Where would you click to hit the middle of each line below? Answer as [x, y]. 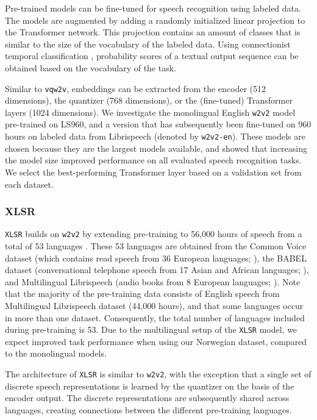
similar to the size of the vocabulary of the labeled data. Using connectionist [148, 44]
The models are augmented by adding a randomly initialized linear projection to [155, 20]
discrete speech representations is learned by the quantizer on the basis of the [150, 386]
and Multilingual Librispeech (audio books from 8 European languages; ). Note [153, 281]
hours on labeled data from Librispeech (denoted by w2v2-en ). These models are [155, 136]
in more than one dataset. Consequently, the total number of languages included [155, 317]
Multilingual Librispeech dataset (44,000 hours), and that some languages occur [154, 305]
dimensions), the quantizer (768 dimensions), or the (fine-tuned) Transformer [149, 100]
